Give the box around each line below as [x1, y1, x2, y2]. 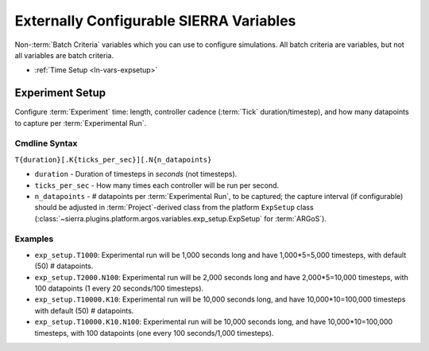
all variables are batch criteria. [14, 50, 114, 60]
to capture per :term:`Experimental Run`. [14, 118, 147, 127]
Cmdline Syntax [14, 138, 78, 149]
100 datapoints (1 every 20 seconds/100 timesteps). [34, 283, 204, 294]
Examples [14, 233, 54, 244]
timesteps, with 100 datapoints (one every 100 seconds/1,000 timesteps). [34, 328, 274, 337]
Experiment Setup [14, 86, 106, 99]
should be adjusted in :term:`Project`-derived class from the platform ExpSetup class [34, 203, 314, 213]
